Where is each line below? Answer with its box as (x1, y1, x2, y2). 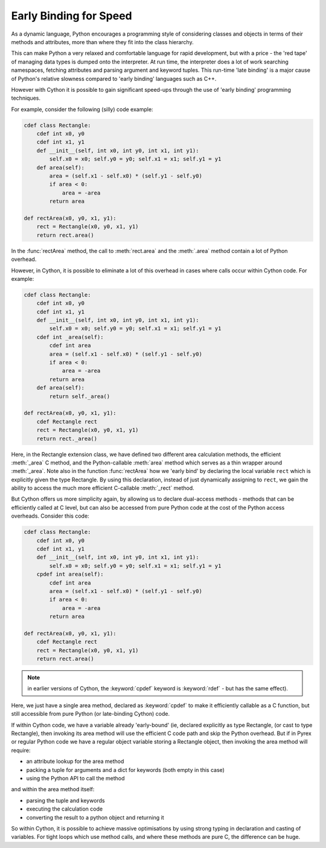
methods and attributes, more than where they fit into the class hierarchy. (11, 38, 194, 45)
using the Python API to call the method (26, 774, 125, 782)
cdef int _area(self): (36, 333, 104, 341)
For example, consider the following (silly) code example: (11, 106, 153, 113)
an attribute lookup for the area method (26, 758, 124, 765)
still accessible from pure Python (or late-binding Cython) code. (11, 710, 170, 718)
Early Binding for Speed (11, 9, 132, 22)
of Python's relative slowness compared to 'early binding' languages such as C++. (11, 75, 217, 82)
